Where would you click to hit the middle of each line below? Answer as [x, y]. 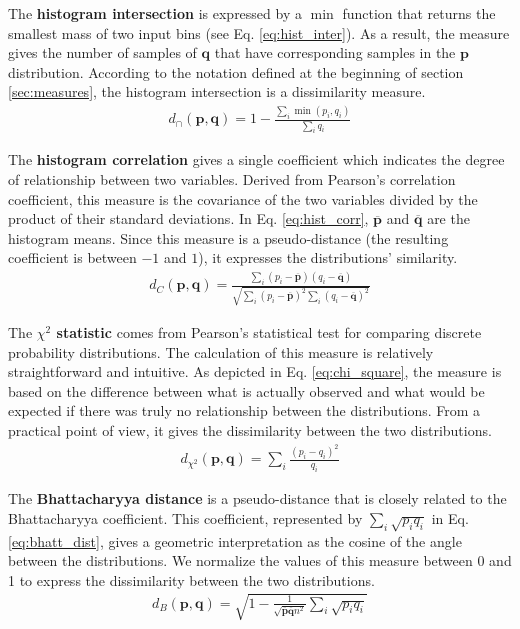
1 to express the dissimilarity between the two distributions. [191, 579]
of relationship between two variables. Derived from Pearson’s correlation [232, 179]
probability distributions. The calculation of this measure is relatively [221, 351]
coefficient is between [72, 257]
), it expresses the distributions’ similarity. [328, 257]
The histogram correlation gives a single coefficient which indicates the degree [256, 159]
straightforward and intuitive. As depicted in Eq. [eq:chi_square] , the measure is [255, 371]
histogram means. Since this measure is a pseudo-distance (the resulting [228, 237]
